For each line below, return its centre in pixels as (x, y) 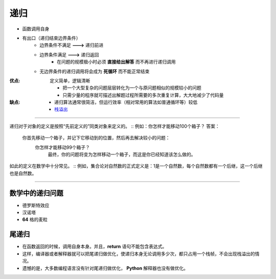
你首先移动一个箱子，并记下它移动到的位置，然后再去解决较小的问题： (96, 138)
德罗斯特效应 (36, 205)
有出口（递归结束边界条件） (51, 38)
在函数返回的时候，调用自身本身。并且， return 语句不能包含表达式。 (95, 247)
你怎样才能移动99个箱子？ (63, 147)
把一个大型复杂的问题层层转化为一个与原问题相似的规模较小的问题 (132, 88)
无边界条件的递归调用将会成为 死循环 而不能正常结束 (95, 71)
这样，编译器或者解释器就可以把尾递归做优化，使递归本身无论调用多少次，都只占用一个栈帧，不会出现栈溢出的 (139, 253)
